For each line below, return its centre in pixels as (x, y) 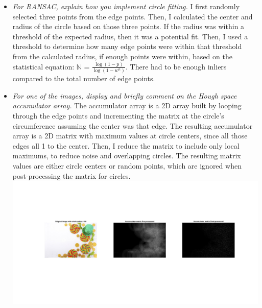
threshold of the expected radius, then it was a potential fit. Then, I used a (130, 36)
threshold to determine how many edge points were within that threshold (127, 46)
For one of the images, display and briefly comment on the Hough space (125, 95)
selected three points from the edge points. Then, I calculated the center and (133, 16)
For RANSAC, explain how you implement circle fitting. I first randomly (126, 6)
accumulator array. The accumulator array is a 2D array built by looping (127, 105)
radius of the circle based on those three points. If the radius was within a (128, 26)
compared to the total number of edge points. (84, 78)
